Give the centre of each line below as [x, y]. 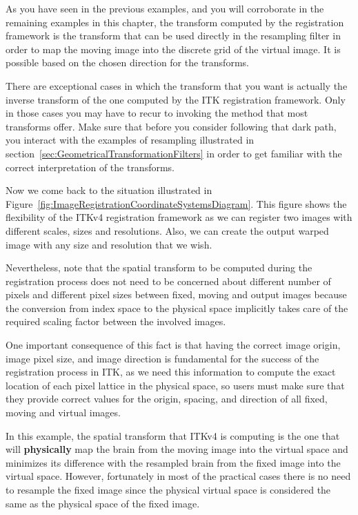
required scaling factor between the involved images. [116, 321]
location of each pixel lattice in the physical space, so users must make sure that [175, 385]
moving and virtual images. [63, 412]
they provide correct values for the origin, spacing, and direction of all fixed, [167, 399]
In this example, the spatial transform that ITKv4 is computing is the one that [173, 435]
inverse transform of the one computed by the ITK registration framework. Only [176, 99]
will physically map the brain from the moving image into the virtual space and [177, 449]
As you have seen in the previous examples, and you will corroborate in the [165, 8]
